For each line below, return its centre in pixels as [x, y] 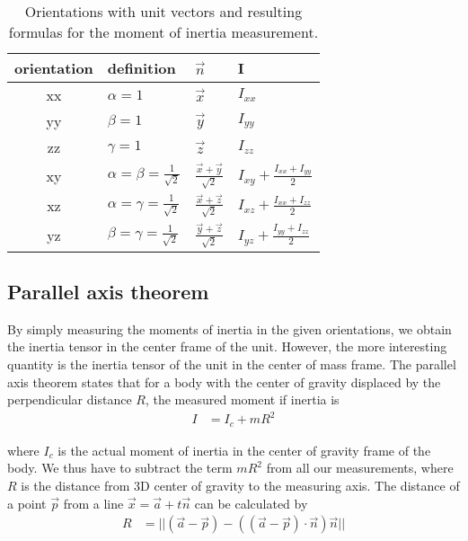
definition [141, 68]
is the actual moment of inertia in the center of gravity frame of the [244, 450]
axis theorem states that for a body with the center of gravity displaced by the [224, 381]
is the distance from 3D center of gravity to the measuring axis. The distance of [240, 485]
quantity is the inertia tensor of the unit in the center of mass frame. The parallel [232, 364]
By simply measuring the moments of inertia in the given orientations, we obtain [230, 328]
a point [27, 503]
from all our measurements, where [360, 468]
